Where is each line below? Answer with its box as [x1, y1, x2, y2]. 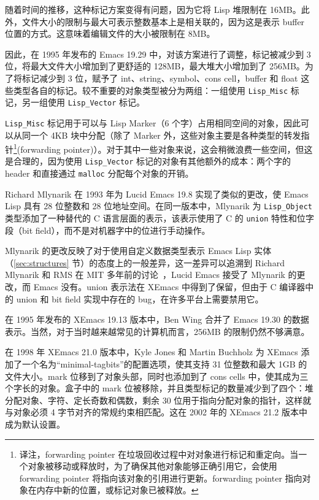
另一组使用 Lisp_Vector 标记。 [21, 96, 145, 109]
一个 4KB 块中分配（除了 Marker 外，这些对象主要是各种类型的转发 [30, 128, 301, 141]
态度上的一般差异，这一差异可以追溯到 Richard [98, 256, 285, 269]
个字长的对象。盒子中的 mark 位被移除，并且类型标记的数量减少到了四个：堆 [5, 382, 313, 394]
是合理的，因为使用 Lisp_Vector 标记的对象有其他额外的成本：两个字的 [5, 155, 291, 167]
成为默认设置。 [5, 417, 65, 430]
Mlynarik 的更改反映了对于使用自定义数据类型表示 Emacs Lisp [5, 244, 252, 257]
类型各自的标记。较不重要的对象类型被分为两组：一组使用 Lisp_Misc [13, 83, 288, 96]
